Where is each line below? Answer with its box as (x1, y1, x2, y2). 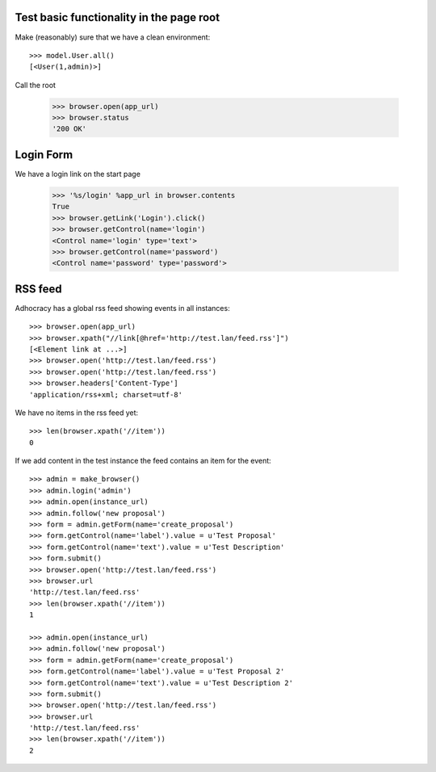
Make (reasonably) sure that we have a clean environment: (15, 32, 211, 42)
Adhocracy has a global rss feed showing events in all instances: (15, 303, 230, 313)
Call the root (15, 80, 57, 90)
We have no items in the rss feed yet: (15, 408, 139, 417)
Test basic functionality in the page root (15, 10, 220, 24)
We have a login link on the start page (15, 169, 141, 178)
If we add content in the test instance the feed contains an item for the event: (15, 456, 272, 466)
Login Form (15, 148, 73, 162)
